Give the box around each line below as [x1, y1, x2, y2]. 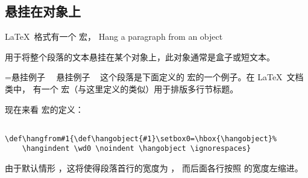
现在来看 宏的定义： [5, 103, 84, 115]
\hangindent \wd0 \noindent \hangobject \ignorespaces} [22, 144, 251, 153]
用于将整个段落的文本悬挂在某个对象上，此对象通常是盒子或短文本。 [5, 50, 275, 63]
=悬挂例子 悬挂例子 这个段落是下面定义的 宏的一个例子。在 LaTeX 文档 [5, 71, 304, 83]
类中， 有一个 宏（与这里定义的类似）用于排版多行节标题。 [5, 82, 239, 95]
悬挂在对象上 [5, 2, 81, 21]
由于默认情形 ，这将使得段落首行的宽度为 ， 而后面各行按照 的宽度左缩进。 [5, 162, 303, 174]
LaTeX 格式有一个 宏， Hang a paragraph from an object [5, 30, 223, 43]
